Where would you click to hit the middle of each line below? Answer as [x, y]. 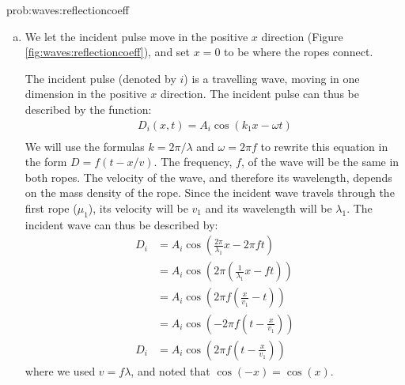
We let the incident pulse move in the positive [136, 36]
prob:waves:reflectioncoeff [68, 9]
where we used [60, 370]
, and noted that [170, 370]
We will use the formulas [85, 146]
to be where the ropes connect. [299, 52]
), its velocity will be [138, 208]
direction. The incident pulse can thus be [259, 94]
